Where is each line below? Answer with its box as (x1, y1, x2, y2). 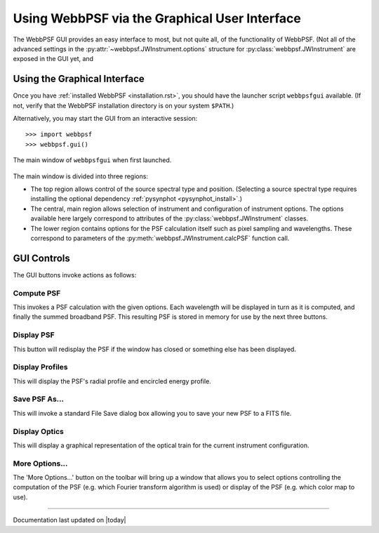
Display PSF (13, 330, 55, 340)
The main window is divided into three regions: (13, 172, 149, 180)
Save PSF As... (13, 394, 65, 404)
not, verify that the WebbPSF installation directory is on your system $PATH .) (13, 101, 234, 110)
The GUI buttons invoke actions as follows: (13, 270, 137, 279)
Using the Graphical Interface (13, 73, 145, 85)
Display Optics (13, 426, 65, 436)
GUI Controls (13, 252, 70, 264)
